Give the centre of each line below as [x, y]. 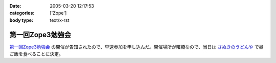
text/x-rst [60, 20]
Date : [15, 6]
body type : [21, 20]
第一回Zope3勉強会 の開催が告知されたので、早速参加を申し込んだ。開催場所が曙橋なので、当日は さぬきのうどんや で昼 [136, 47]
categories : [22, 13]
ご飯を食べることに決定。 [36, 54]
